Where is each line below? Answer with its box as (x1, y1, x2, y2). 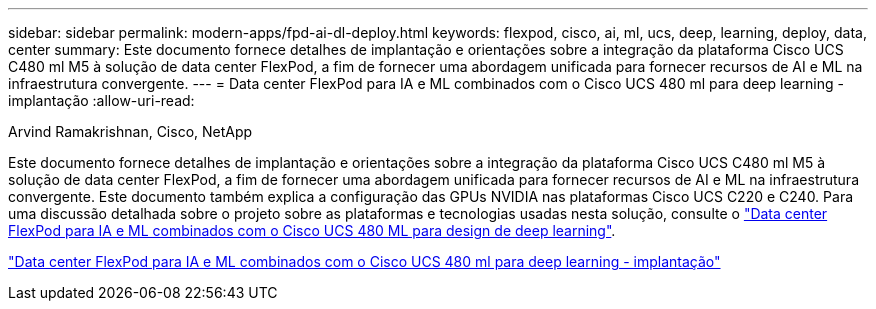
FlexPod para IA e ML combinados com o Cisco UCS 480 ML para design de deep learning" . (8, 222, 616, 239)
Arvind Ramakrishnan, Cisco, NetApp (8, 123, 253, 140)
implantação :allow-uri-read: (8, 92, 195, 109)
